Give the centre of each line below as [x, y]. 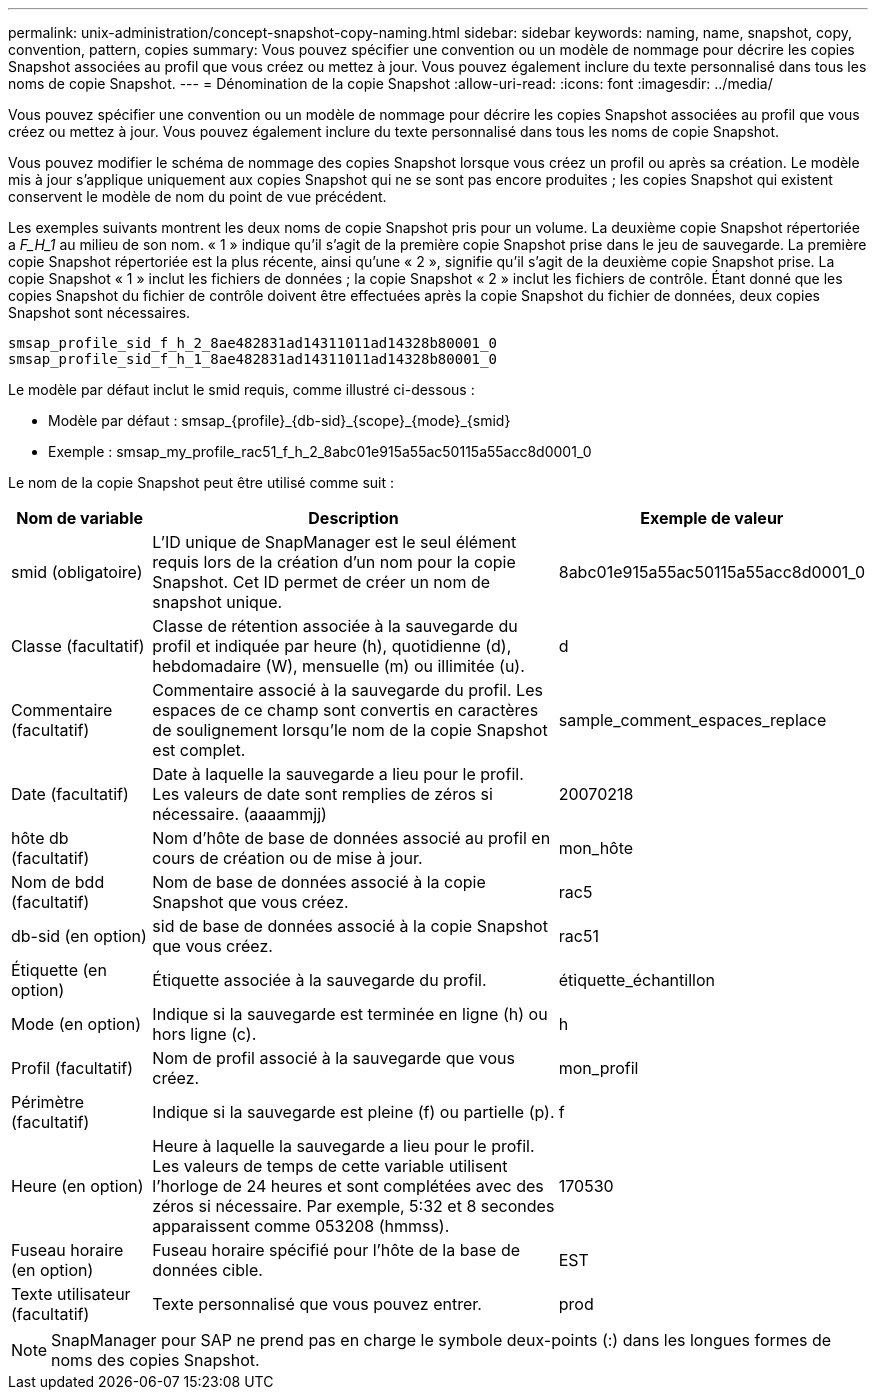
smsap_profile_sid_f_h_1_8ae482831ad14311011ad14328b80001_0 [252, 359]
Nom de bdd [58, 882]
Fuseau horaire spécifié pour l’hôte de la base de [336, 1250]
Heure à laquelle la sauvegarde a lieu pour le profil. [343, 1146]
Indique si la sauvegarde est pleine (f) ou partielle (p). [353, 1112]
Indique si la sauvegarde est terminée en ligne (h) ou [350, 1014]
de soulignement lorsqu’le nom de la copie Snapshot [350, 730]
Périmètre [48, 1102]
